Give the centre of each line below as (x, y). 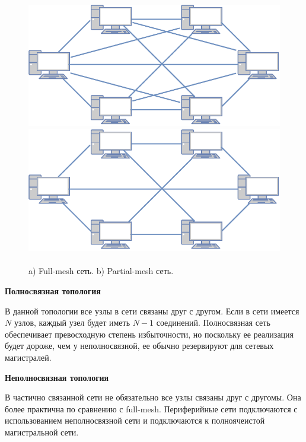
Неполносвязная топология (57, 377)
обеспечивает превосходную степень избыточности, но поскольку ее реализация (149, 334)
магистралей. (28, 357)
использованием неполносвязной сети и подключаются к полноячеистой (135, 420)
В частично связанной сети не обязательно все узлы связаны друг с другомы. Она (153, 397)
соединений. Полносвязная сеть (213, 322)
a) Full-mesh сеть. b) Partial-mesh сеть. (101, 271)
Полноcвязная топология (53, 291)
